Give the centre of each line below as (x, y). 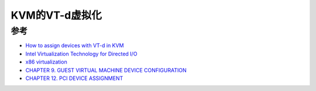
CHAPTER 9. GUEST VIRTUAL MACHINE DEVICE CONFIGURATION (106, 70)
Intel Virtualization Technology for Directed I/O (81, 54)
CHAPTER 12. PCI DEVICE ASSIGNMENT (74, 78)
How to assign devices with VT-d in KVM (75, 45)
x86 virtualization (46, 62)
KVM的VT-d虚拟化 (56, 15)
